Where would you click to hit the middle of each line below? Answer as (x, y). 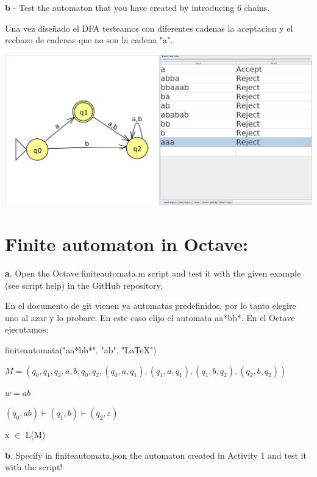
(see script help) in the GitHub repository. (84, 285)
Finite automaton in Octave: (127, 244)
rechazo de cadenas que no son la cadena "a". (89, 40)
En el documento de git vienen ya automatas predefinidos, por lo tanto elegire (151, 306)
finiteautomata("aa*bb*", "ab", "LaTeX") (81, 350)
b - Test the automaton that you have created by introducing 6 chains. (137, 7)
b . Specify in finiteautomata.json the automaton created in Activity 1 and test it (156, 455)
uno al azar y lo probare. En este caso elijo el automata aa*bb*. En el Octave (150, 317)
